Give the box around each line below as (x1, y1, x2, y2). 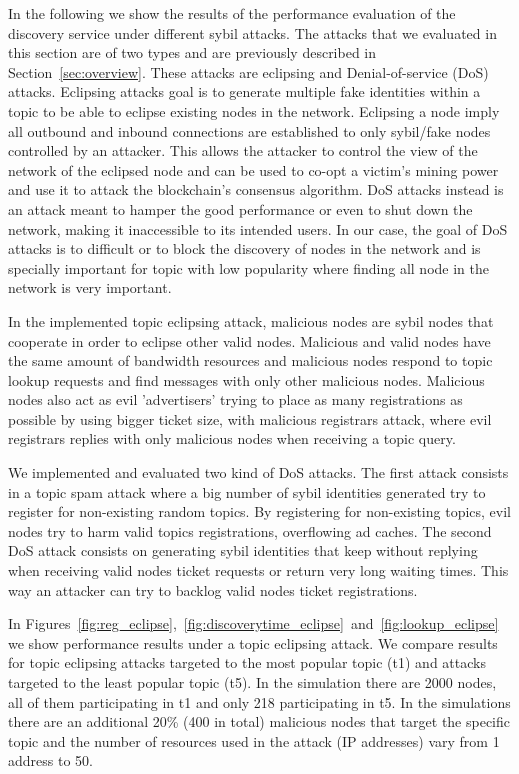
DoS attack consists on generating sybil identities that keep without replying (8, 540, 478, 561)
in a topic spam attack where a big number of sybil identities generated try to (8, 481, 486, 502)
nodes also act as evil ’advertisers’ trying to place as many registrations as (8, 389, 463, 410)
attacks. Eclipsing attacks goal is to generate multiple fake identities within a (8, 81, 481, 102)
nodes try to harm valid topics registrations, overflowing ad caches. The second (8, 520, 492, 541)
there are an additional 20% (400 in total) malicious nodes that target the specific (8, 711, 511, 732)
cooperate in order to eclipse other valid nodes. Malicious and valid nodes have (8, 330, 491, 351)
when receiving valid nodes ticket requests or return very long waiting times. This (8, 560, 509, 581)
